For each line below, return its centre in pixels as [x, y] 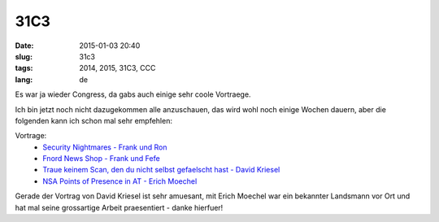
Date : [24, 46]
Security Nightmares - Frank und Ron [105, 147]
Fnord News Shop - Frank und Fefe [101, 159]
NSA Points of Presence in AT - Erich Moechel [120, 181]
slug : [24, 56]
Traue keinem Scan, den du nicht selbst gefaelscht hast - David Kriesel [161, 170]
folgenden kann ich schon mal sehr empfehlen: [93, 120]
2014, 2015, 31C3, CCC [117, 68]
